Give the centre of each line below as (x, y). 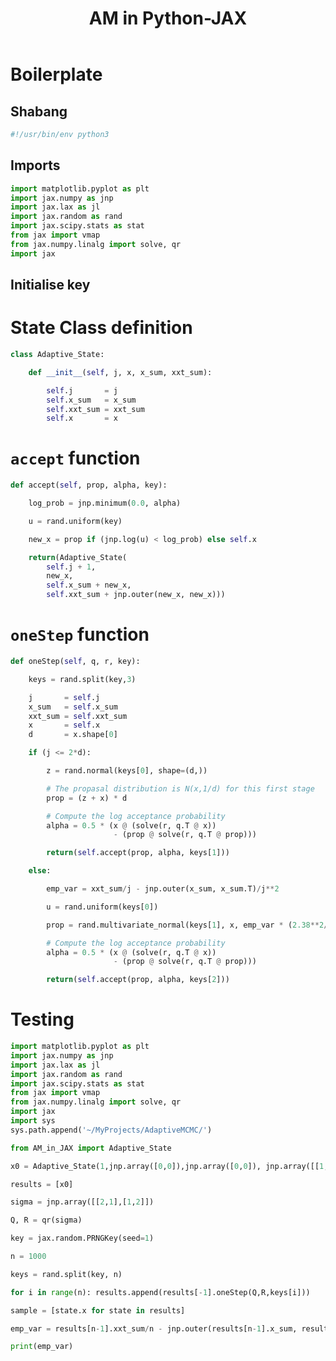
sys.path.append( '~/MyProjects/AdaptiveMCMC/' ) (111, 1130)
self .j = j (82, 390)
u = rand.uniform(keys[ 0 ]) (102, 907)
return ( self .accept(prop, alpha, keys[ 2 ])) (138, 980)
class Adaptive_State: (57, 355)
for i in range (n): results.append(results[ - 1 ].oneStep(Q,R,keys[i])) (160, 1292)
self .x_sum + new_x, (89, 585)
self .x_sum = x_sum (91, 400)
